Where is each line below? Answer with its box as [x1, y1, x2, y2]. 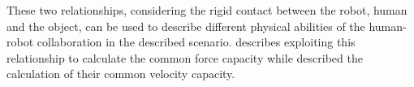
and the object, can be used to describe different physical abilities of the [6, 17, 365, 34]
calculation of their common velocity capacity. [6, 65, 235, 82]
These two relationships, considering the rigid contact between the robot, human [6, 2, 408, 18]
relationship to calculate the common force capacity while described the [6, 49, 363, 66]
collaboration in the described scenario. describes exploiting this [37, 33, 356, 50]
